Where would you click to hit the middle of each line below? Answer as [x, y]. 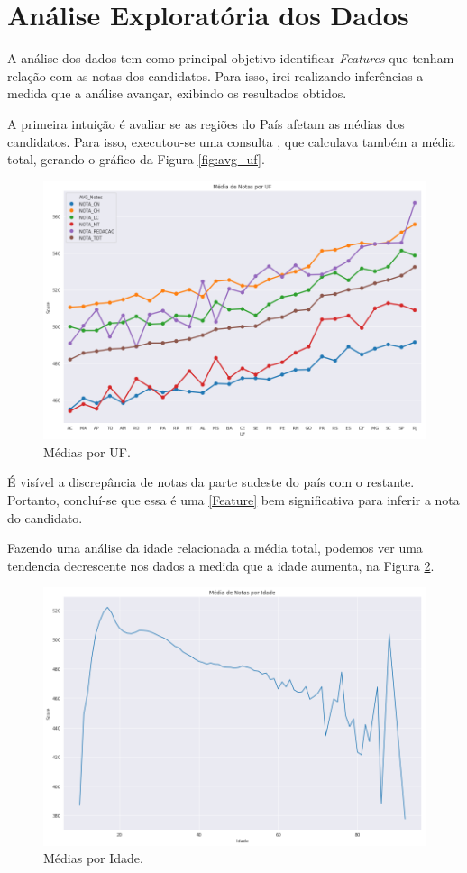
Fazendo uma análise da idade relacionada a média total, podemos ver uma [215, 548]
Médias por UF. [87, 451]
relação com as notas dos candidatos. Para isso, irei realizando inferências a [215, 75]
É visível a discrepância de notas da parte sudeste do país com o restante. [211, 482]
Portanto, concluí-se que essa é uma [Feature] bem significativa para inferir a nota [233, 499]
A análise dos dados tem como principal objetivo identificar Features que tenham [231, 58]
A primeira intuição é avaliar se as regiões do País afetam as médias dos [206, 123]
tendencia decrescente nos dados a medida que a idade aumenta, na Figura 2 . [221, 565]
